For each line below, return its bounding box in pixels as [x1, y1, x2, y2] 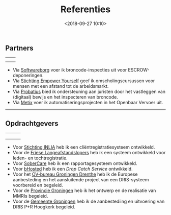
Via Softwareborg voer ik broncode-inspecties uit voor [12, 67, 127, 73]
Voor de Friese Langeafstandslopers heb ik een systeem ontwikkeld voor [12, 150, 166, 156]
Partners [5, 43, 34, 52]
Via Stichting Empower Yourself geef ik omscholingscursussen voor [12, 78, 155, 84]
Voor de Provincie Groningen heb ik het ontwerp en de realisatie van [12, 187, 156, 194]
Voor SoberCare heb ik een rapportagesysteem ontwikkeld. [12, 160, 137, 166]
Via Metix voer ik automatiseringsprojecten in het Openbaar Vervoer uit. [12, 100, 163, 106]
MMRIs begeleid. [12, 193, 48, 199]
